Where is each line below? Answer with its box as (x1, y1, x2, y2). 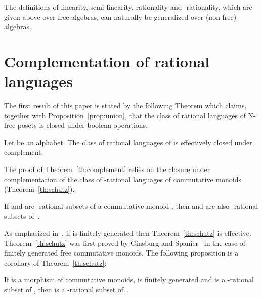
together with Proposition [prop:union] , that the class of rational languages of (4, 110, 246, 120)
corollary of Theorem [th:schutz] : (4, 257, 107, 268)
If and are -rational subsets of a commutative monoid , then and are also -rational (4, 200, 258, 211)
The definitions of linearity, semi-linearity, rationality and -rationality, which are (4, 2, 252, 12)
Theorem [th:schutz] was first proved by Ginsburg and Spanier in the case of (4, 237, 246, 248)
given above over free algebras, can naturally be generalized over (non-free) (4, 11, 237, 22)
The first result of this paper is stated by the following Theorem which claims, (4, 100, 247, 111)
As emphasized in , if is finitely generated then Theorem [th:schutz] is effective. (4, 228, 251, 238)
